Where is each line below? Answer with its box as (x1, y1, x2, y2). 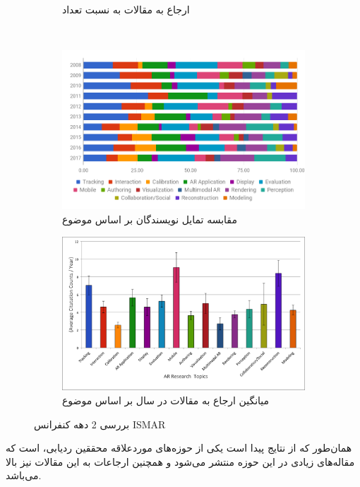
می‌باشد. (6, 468, 42, 483)
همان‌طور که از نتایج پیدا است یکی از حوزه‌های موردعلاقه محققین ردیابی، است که (6, 440, 352, 455)
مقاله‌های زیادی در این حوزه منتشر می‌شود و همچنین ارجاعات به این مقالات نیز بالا (6, 454, 355, 469)
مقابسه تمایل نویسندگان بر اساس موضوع (62, 212, 237, 227)
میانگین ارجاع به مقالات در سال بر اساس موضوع (62, 392, 270, 407)
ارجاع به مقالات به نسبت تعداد (62, 2, 190, 16)
